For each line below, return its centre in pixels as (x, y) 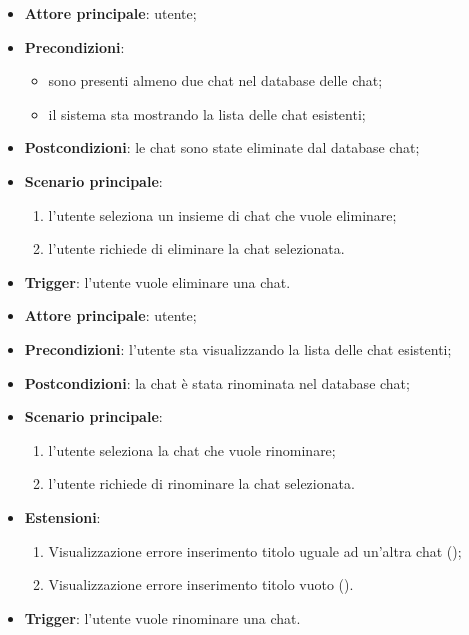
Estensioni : (62, 516)
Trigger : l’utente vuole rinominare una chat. (162, 617)
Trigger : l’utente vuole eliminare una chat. (157, 281)
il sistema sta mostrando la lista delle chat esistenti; (207, 113)
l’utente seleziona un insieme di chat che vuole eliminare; (222, 214)
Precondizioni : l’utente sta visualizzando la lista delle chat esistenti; (238, 348)
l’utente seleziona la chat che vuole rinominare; (192, 449)
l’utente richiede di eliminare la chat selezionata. (196, 248)
